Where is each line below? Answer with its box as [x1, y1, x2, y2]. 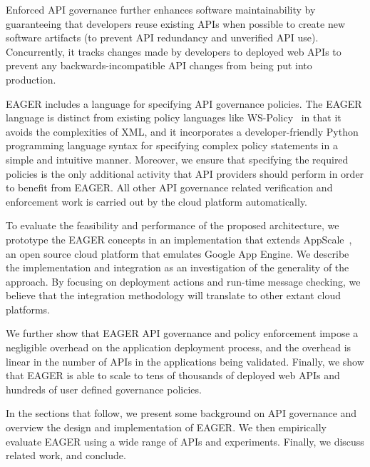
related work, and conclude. [6, 448, 126, 463]
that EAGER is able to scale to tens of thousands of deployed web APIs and [6, 368, 340, 383]
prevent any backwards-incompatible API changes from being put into [6, 58, 312, 73]
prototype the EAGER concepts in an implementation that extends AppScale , [6, 231, 352, 246]
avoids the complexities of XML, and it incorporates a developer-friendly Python [6, 124, 359, 139]
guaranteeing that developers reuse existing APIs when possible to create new [6, 16, 345, 31]
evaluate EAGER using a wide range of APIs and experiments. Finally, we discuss [6, 433, 364, 448]
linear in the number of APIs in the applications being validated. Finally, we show [6, 353, 364, 368]
